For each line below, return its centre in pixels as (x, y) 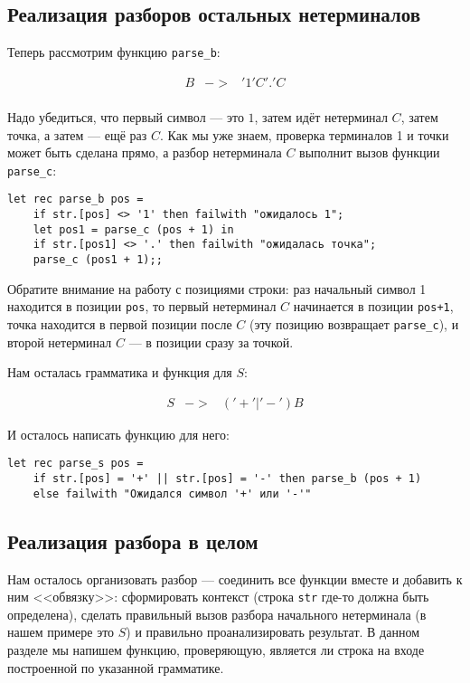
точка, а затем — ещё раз (77, 134)
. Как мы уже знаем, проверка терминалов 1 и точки (305, 134)
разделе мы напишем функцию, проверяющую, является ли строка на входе (216, 649)
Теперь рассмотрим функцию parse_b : (114, 52)
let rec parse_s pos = (75, 464)
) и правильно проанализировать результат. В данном (273, 632)
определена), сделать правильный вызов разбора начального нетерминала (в (217, 614)
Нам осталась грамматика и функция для (120, 372)
